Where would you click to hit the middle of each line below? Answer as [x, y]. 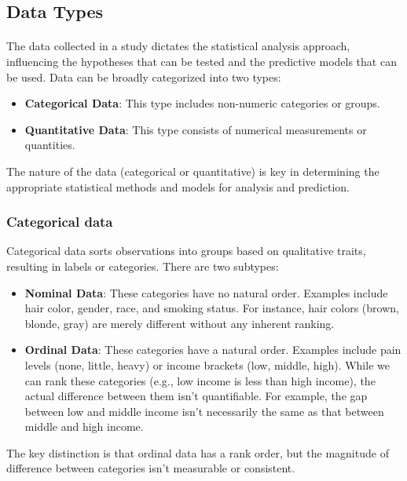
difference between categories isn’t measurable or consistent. [151, 468]
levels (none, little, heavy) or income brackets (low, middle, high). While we [207, 364]
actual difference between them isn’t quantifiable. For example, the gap [196, 396]
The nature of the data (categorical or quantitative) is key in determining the [193, 171]
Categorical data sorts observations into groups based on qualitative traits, [186, 251]
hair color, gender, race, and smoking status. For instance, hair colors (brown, [212, 308]
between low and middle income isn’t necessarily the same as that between [204, 411]
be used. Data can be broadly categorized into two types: [144, 77]
